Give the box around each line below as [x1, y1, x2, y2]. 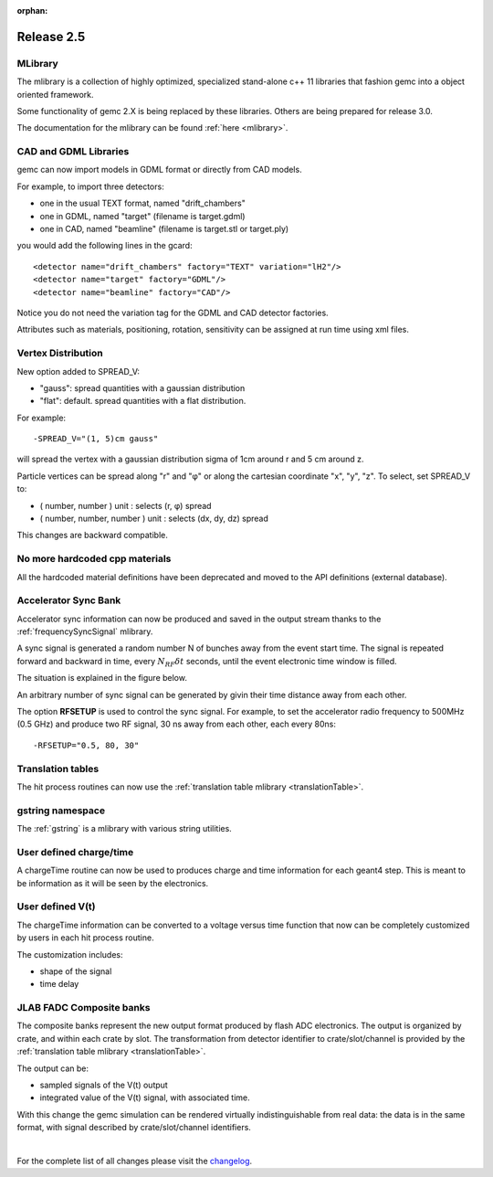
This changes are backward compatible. [16, 530, 168, 541]
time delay [39, 979, 79, 990]
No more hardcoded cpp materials [16, 553, 172, 566]
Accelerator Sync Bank [16, 594, 121, 607]
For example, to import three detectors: [16, 181, 164, 192]
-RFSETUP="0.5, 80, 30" [33, 740, 140, 750]
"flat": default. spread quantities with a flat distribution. [39, 396, 246, 407]
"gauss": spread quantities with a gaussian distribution [39, 382, 246, 393]
